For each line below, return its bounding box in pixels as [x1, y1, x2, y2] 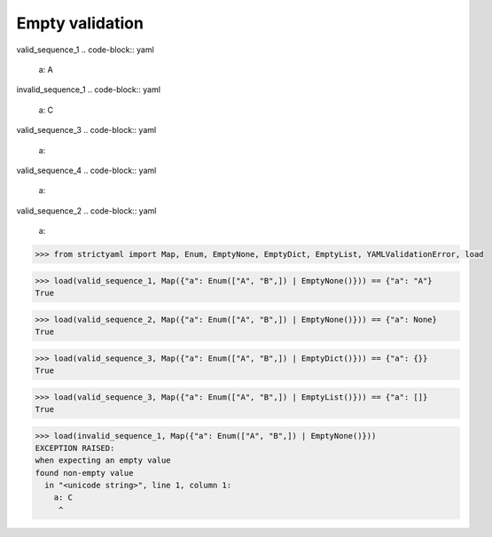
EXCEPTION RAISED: [35, 443, 115, 453]
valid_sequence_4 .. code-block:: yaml [16, 165, 157, 175]
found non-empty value [35, 468, 134, 478]
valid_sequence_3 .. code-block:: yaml [16, 125, 157, 136]
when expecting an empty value [35, 455, 172, 465]
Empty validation [16, 13, 144, 33]
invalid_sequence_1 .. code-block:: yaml [16, 84, 161, 95]
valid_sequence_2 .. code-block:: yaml [16, 205, 157, 216]
